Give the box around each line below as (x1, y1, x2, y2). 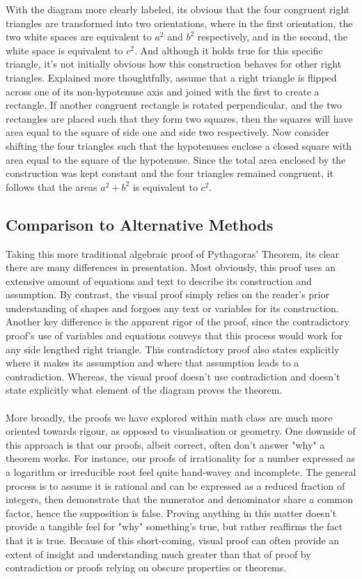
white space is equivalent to (6, 43, 123, 57)
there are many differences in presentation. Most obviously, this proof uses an (6, 260, 336, 275)
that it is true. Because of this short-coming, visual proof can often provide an (6, 532, 340, 547)
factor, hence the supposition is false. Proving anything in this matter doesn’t (6, 505, 337, 520)
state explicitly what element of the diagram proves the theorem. (6, 383, 283, 397)
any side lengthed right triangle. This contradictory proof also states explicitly (6, 341, 340, 356)
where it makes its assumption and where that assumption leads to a (6, 355, 299, 370)
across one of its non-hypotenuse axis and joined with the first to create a (6, 84, 320, 98)
